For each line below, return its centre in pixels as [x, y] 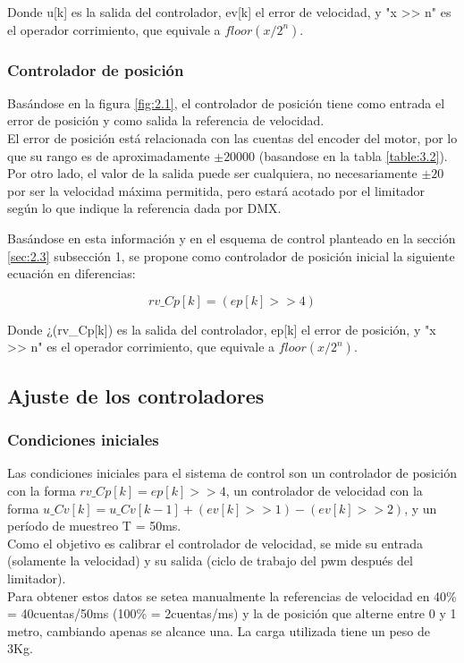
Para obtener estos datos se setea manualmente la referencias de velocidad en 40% [232, 595]
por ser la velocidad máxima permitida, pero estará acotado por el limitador [216, 190]
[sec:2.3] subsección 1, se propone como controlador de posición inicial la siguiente [231, 255]
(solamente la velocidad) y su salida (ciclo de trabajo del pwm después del [210, 561]
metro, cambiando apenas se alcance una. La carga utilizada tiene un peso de [219, 630]
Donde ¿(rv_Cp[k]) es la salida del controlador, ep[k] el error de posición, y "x [222, 329]
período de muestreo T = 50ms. [94, 526]
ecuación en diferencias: [72, 273]
